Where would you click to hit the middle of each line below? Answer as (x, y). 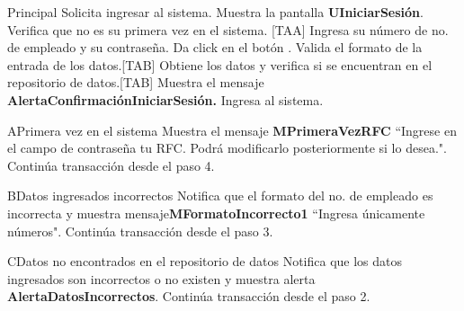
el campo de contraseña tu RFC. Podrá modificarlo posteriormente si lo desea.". (227, 148)
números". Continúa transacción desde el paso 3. (140, 231)
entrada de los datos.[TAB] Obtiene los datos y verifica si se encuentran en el (220, 64)
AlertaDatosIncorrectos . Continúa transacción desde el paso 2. (189, 296)
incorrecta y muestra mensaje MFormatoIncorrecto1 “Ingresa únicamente (216, 213)
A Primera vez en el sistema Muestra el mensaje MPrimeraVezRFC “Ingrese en (232, 130)
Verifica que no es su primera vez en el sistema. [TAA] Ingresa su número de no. (228, 29)
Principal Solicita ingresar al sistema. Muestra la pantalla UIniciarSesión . (215, 12)
